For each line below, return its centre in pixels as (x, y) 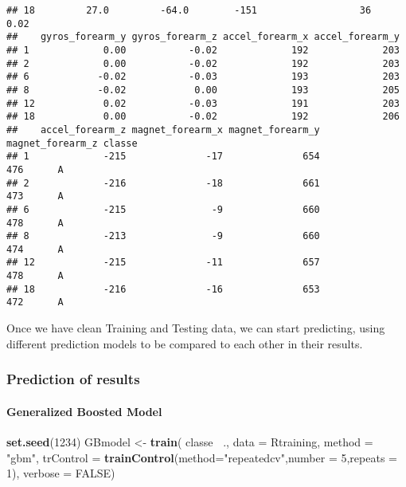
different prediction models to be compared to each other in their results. (185, 343)
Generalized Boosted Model (84, 411)
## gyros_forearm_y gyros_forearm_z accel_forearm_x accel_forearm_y (203, 37)
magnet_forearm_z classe (72, 143)
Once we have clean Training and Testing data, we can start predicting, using (196, 328)
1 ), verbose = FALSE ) (61, 473)
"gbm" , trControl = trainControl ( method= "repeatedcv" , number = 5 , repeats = (202, 457)
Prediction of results (73, 379)
